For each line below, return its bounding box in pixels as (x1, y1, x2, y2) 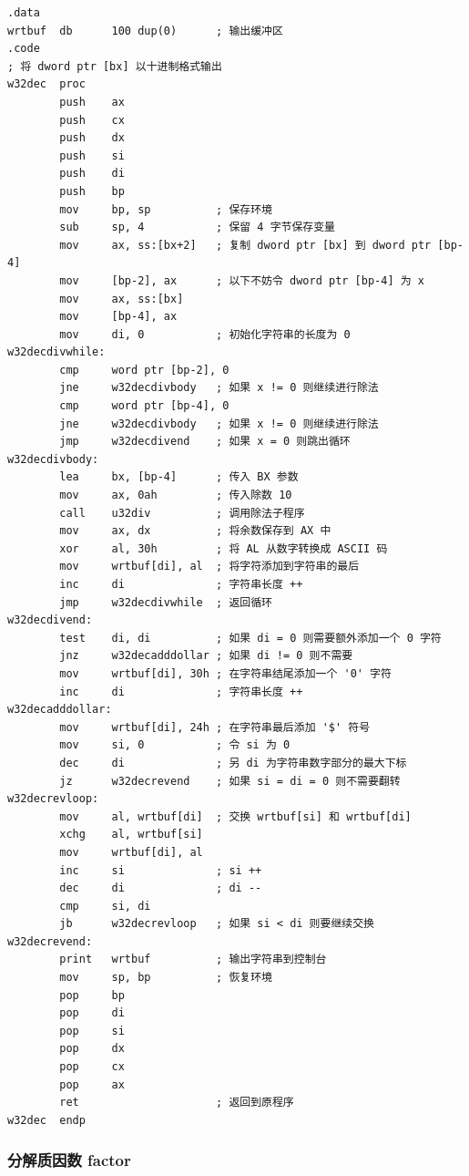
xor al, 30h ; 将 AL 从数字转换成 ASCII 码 (59, 542, 388, 555)
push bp (59, 184, 125, 198)
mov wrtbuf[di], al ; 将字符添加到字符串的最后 (59, 560, 360, 573)
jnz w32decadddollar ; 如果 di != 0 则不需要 (59, 649, 353, 663)
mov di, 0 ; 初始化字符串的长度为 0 (59, 327, 351, 341)
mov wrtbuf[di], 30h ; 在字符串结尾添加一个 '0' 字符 (59, 666, 392, 680)
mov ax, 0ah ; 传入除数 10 (59, 489, 292, 502)
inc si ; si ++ (59, 863, 262, 877)
